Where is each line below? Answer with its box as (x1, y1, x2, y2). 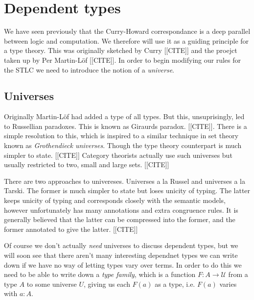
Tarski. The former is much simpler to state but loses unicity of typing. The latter (4, 185, 251, 196)
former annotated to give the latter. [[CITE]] (4, 224, 138, 234)
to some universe (26, 278, 77, 289)
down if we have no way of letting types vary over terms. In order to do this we (4, 259, 242, 270)
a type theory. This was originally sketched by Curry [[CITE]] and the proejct (4, 45, 237, 55)
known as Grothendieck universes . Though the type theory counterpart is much (4, 140, 242, 150)
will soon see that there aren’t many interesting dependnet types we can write (4, 250, 238, 260)
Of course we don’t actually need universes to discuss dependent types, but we (4, 240, 238, 250)
